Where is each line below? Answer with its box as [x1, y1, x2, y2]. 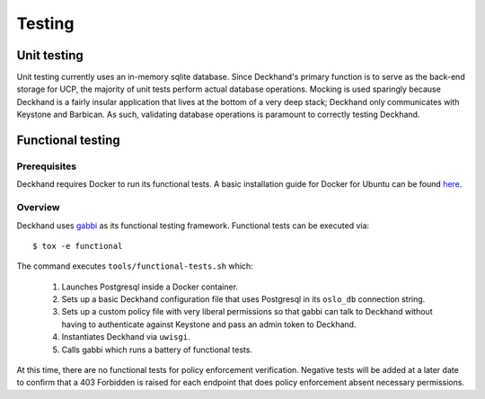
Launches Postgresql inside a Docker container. [61, 281, 238, 292]
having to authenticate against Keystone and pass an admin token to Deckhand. [61, 319, 357, 330]
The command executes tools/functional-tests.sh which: [16, 261, 253, 271]
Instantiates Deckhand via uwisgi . [61, 332, 190, 342]
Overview [16, 201, 60, 214]
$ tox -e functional [32, 241, 123, 251]
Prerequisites [16, 160, 76, 173]
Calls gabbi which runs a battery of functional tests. [61, 344, 253, 355]
